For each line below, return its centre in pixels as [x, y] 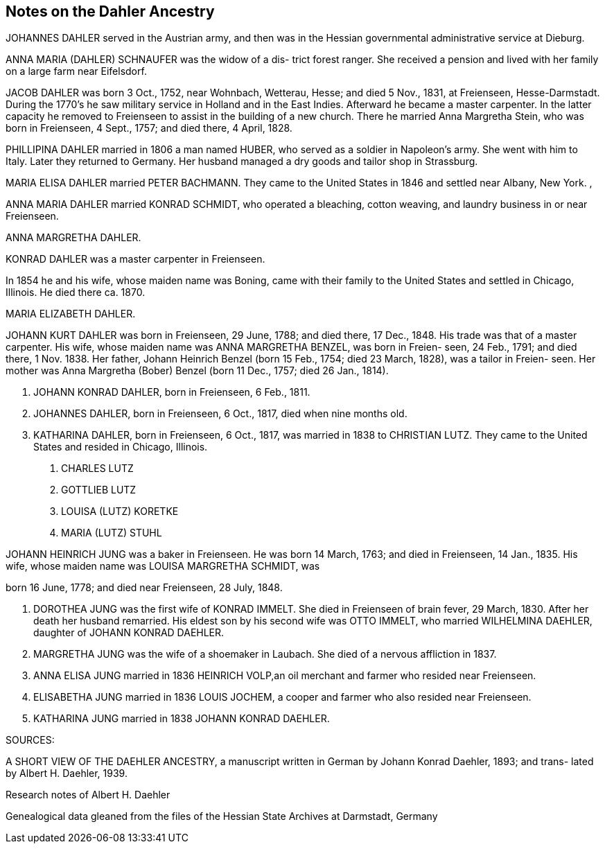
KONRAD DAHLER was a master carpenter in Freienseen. [135, 259]
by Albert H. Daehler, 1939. [67, 773]
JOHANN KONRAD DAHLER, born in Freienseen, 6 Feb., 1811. [172, 392]
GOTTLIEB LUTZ [99, 490]
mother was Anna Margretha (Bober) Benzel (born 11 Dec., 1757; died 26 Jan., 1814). [197, 371]
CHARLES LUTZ [97, 469]
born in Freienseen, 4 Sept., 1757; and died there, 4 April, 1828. [149, 128]
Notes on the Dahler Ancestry [110, 11]
